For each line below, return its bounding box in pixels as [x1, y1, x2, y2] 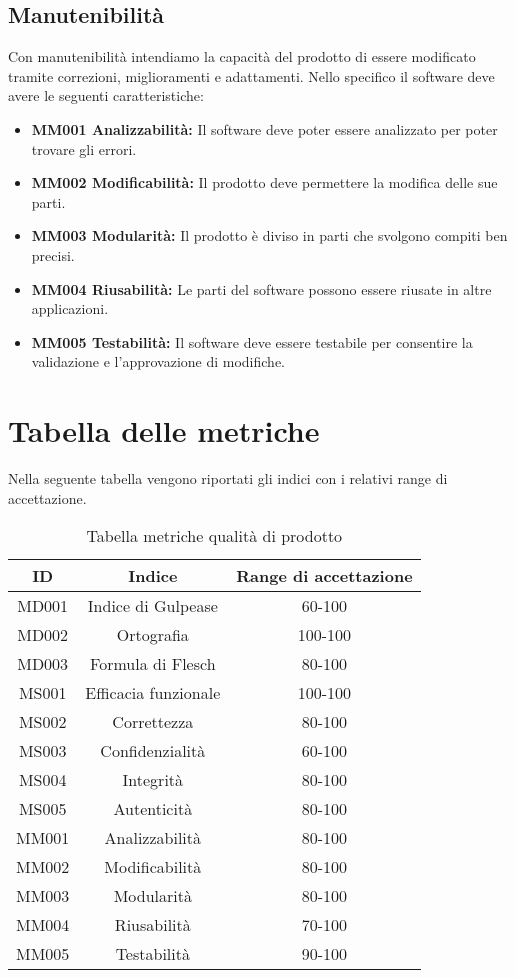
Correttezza [112, 710, 194, 734]
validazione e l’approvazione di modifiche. [31, 351, 286, 372]
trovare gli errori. [31, 138, 137, 159]
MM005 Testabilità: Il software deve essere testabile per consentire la [31, 331, 473, 352]
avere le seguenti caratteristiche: [8, 85, 204, 106]
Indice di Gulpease [87, 594, 218, 618]
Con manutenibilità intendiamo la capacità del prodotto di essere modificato [8, 46, 476, 67]
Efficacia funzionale [85, 681, 221, 705]
